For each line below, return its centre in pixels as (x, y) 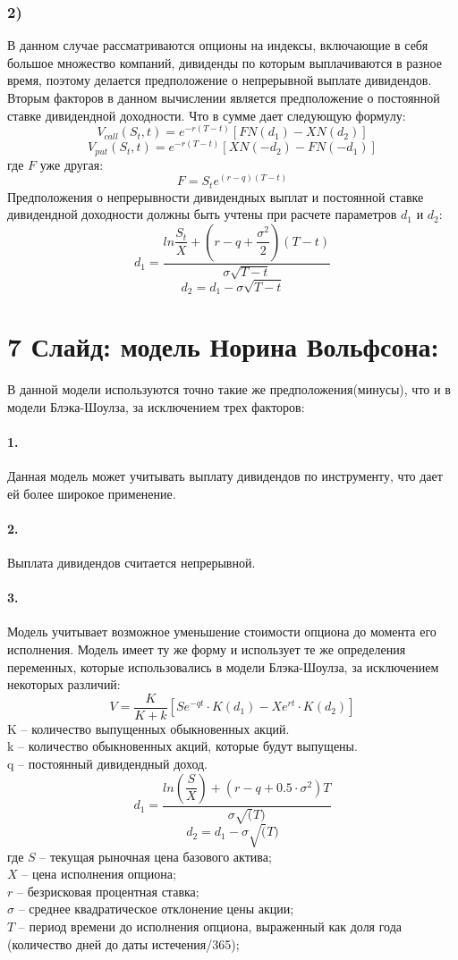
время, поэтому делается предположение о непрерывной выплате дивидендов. (220, 80)
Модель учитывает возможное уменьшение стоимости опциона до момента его (222, 632)
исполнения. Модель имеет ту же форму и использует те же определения (207, 649)
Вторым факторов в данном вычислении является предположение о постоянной (224, 97)
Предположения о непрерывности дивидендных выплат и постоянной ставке (216, 196)
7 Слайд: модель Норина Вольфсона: (223, 346)
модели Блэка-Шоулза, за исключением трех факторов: (156, 406)
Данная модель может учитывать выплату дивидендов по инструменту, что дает (225, 476)
